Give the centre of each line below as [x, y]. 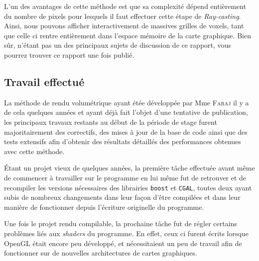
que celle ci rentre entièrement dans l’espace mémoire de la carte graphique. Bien [128, 35]
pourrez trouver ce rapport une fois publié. [69, 54]
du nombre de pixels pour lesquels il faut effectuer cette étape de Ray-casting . [123, 16]
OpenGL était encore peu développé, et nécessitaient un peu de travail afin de [123, 243]
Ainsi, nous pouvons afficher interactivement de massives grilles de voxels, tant [124, 26]
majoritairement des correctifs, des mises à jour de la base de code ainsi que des [126, 131]
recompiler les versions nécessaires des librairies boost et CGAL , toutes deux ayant [128, 187]
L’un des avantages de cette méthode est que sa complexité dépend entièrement [125, 6]
